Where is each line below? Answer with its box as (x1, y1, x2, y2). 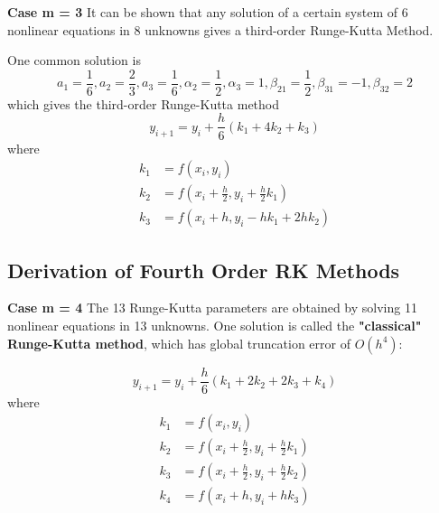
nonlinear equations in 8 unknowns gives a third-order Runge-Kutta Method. (7, 20, 434, 39)
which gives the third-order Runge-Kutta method (7, 94, 280, 113)
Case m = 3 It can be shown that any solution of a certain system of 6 (7, 3, 408, 21)
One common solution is (7, 51, 141, 70)
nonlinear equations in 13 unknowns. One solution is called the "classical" (7, 315, 422, 334)
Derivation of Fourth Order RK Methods (7, 256, 400, 284)
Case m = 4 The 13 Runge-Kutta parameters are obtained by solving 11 (7, 298, 417, 317)
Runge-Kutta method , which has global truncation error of (7, 333, 350, 352)
